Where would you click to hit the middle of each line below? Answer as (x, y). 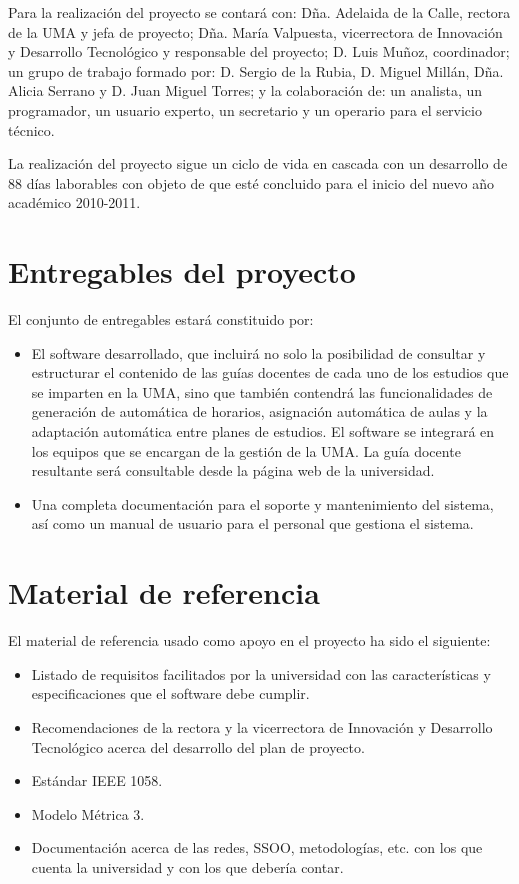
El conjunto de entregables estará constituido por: (161, 319)
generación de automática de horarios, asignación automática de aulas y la (259, 411)
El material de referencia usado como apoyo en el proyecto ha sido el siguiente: (249, 640)
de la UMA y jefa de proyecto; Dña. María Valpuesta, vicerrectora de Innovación (255, 31)
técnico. (31, 129)
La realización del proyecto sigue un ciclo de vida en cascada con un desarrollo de (258, 163)
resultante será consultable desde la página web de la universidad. (233, 470)
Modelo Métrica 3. (88, 813)
